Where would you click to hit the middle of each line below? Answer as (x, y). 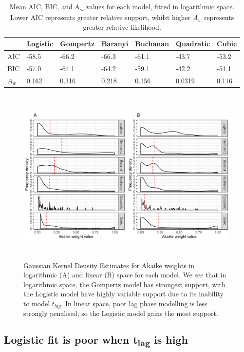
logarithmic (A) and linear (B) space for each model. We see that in (125, 275)
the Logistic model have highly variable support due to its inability (123, 294)
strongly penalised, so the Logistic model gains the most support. (121, 313)
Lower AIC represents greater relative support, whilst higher (101, 17)
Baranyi (115, 44)
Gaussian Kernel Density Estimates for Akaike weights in (109, 265)
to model (37, 303)
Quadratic (193, 44)
